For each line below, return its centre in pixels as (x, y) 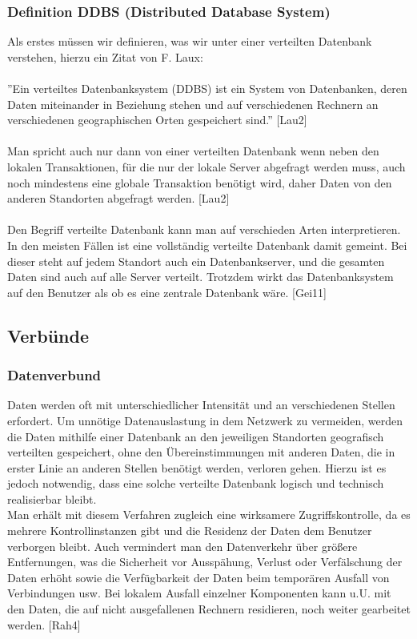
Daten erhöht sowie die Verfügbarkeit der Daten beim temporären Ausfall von (198, 577)
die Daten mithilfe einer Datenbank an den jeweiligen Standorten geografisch (196, 436)
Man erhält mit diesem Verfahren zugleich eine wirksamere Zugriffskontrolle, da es (209, 514)
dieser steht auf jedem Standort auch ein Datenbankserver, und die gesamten (196, 261)
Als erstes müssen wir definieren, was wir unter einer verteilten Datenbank (190, 41)
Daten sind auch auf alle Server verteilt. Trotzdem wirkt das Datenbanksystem (200, 277)
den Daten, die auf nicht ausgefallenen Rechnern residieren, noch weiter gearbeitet (209, 609)
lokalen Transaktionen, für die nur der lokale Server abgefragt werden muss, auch (206, 166)
